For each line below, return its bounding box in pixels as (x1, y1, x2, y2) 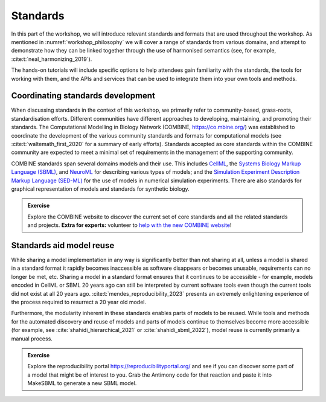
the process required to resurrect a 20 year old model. (11, 298, 147, 305)
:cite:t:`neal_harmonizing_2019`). (11, 55, 92, 63)
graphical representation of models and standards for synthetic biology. (11, 185, 190, 193)
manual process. (11, 335, 53, 342)
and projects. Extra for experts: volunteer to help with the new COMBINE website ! (27, 222, 232, 229)
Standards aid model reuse (11, 240, 115, 250)
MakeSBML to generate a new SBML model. (27, 380, 137, 387)
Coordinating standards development (11, 91, 155, 101)
